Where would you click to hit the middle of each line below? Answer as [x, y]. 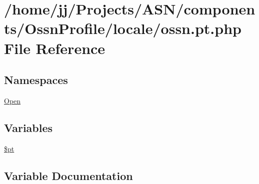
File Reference [55, 48]
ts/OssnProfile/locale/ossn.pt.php [123, 28]
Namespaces [36, 80]
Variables [28, 127]
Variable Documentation [68, 175]
